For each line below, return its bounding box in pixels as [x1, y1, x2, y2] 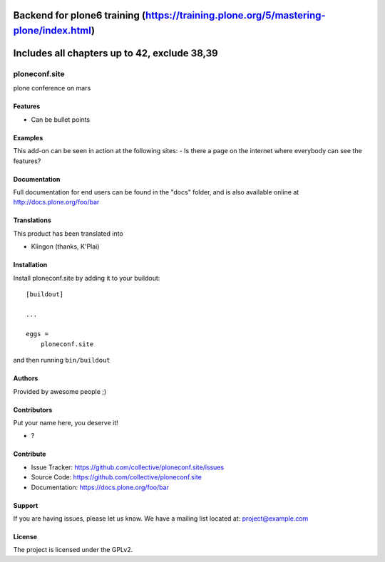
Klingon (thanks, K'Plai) [31, 242, 100, 251]
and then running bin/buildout [13, 356, 111, 365]
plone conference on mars [13, 84, 91, 93]
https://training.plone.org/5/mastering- [145, 9, 326, 21]
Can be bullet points [31, 115, 91, 124]
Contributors [13, 405, 53, 414]
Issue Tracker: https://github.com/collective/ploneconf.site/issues [31, 463, 225, 472]
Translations [13, 216, 51, 224]
